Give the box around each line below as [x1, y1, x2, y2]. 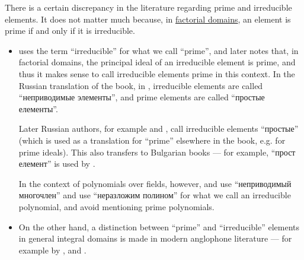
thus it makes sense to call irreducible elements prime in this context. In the [18, 67, 295, 80]
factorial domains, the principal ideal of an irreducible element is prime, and [18, 56, 296, 68]
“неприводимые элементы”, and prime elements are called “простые [18, 91, 265, 103]
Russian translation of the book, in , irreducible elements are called [18, 79, 263, 91]
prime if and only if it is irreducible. [5, 24, 135, 37]
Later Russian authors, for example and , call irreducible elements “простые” [18, 122, 299, 135]
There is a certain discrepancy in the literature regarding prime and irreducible [5, 1, 292, 13]
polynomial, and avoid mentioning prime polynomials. [18, 200, 215, 213]
